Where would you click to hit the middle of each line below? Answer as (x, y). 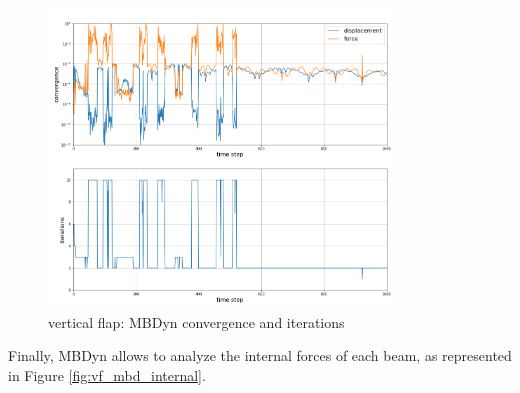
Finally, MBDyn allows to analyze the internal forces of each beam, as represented (260, 355)
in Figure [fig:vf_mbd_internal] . (107, 375)
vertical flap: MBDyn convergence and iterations (196, 321)
